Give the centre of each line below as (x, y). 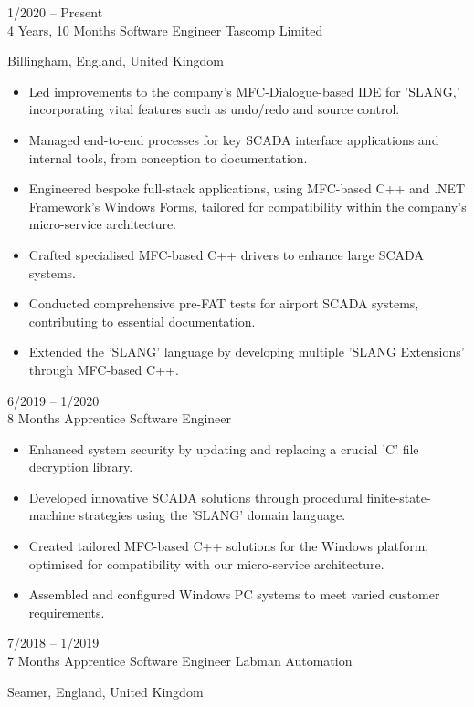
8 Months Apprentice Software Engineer (120, 418)
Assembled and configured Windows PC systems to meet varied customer (234, 594)
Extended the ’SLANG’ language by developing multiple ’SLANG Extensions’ (247, 352)
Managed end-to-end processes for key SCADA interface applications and (234, 139)
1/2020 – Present (55, 12)
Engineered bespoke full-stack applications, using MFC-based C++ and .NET (247, 188)
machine (52, 515)
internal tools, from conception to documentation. (168, 157)
